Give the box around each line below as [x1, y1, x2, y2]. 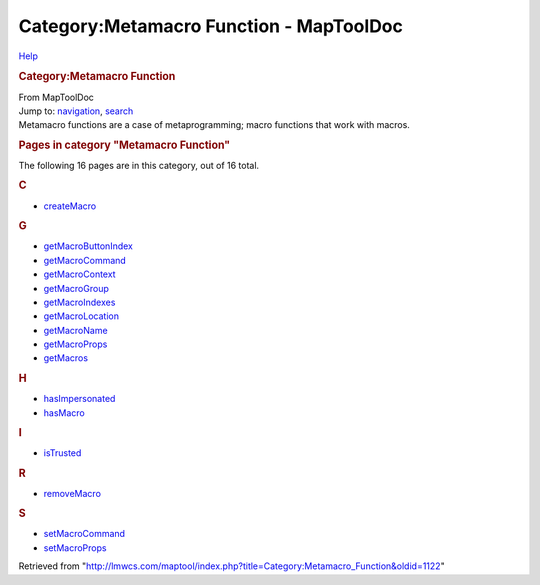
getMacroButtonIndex [43, 240, 134, 252]
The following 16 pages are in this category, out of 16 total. [18, 160, 260, 172]
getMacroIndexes [43, 296, 116, 308]
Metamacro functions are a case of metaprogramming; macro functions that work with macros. [18, 119, 410, 131]
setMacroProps [43, 541, 107, 554]
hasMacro [43, 406, 85, 419]
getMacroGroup [43, 282, 109, 294]
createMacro [43, 200, 97, 212]
